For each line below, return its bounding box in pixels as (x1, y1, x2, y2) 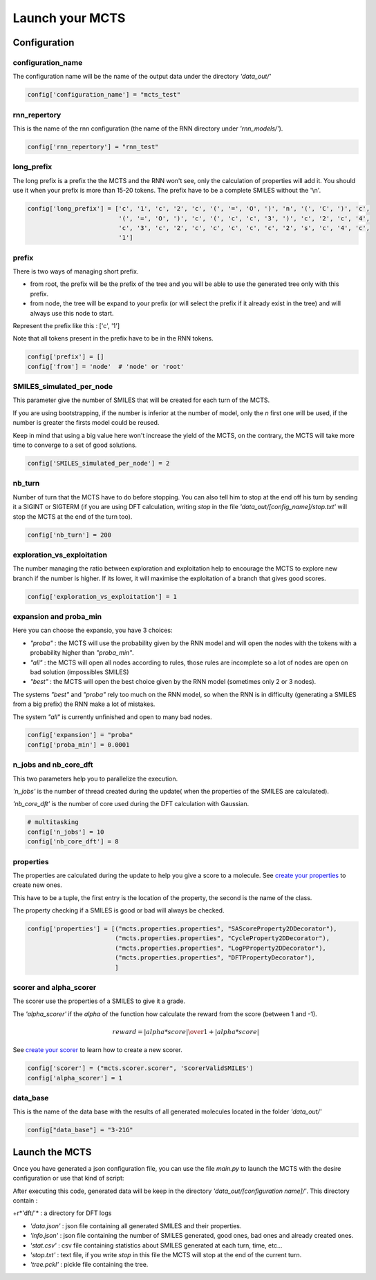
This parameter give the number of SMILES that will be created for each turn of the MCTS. (12, 396, 270, 404)
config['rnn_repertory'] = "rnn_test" (27, 143, 159, 151)
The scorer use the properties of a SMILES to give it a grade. (12, 997, 186, 1005)
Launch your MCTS (12, 10, 126, 26)
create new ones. (12, 881, 62, 889)
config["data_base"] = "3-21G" (27, 1126, 134, 1134)
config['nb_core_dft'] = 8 (27, 838, 119, 846)
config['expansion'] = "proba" (27, 731, 134, 739)
